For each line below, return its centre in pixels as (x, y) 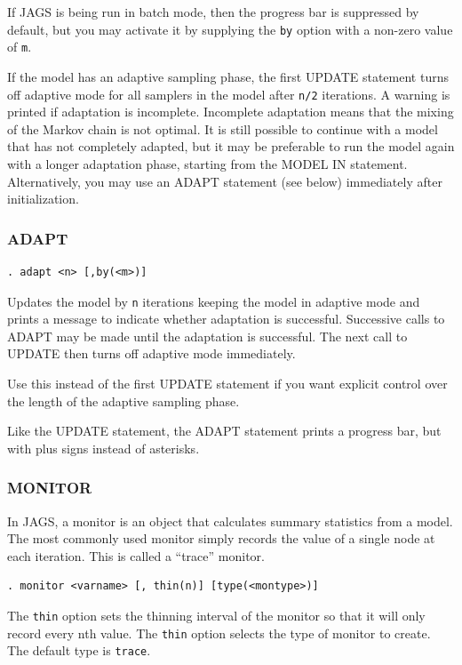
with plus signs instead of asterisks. (104, 448)
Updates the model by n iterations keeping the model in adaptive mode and (214, 301)
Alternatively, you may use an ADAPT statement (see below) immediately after (225, 181)
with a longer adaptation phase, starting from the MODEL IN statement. (207, 163)
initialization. (43, 199)
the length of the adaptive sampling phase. (123, 401)
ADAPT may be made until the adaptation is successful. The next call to (207, 336)
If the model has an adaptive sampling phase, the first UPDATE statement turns (228, 76)
